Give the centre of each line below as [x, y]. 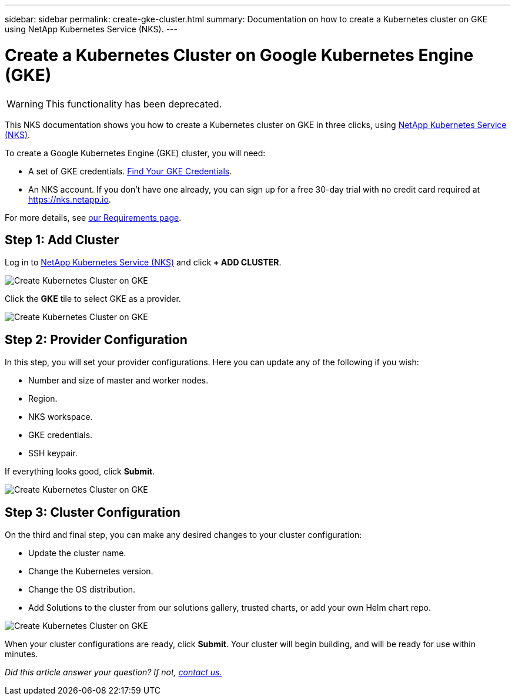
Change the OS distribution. [82, 590]
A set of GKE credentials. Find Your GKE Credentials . [130, 171]
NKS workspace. [61, 417]
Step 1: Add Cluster [62, 240]
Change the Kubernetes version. [91, 571]
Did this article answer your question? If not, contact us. [113, 672]
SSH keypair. [53, 453]
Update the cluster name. [77, 553]
